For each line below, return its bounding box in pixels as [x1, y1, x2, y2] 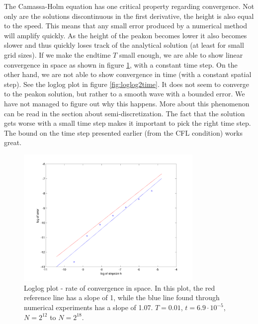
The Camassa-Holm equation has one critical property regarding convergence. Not [4, 1, 255, 11]
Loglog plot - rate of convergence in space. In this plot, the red [24, 282, 215, 293]
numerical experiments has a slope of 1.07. [24, 302, 153, 313]
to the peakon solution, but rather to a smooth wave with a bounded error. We [4, 88, 245, 99]
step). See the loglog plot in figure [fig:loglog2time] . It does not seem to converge [4, 79, 250, 89]
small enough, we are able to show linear [119, 49, 243, 60]
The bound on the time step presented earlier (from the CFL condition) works [4, 127, 243, 138]
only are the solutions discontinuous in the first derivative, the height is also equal [4, 10, 254, 21]
